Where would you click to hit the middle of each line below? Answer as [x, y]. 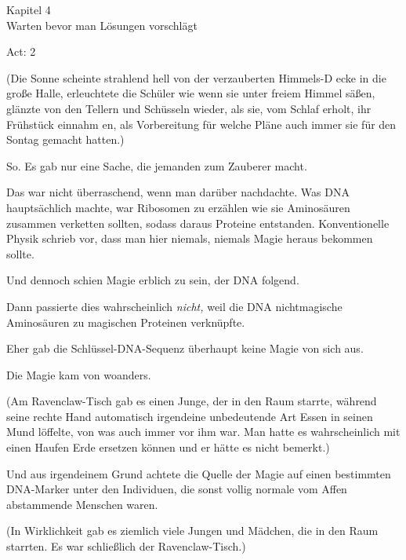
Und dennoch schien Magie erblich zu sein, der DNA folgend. [153, 280]
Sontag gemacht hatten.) [65, 139]
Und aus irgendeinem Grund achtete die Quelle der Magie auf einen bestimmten [199, 473]
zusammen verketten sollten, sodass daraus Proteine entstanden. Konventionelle [198, 223]
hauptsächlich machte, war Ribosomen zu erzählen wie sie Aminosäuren [178, 207]
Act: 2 [21, 51]
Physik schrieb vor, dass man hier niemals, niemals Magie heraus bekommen [190, 238]
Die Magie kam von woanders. [79, 374]
